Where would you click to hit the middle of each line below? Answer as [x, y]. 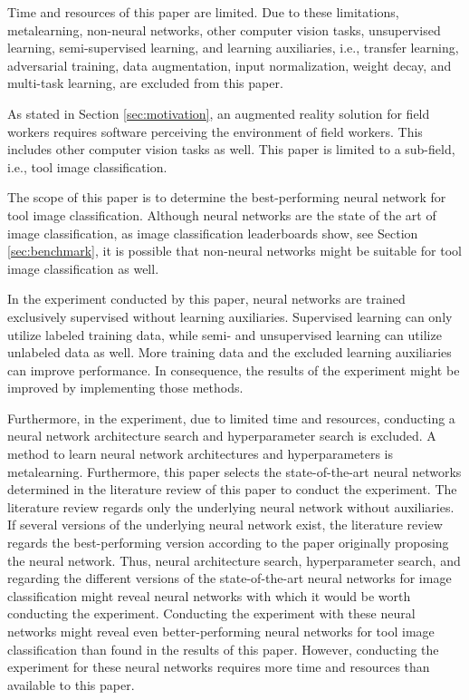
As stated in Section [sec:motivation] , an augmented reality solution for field [219, 113]
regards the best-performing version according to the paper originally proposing [228, 543]
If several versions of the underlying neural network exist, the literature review [225, 525]
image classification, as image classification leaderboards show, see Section [213, 233]
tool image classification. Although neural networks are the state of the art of [222, 214]
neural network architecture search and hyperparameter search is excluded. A [222, 436]
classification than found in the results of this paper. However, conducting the [223, 649]
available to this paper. [71, 684]
